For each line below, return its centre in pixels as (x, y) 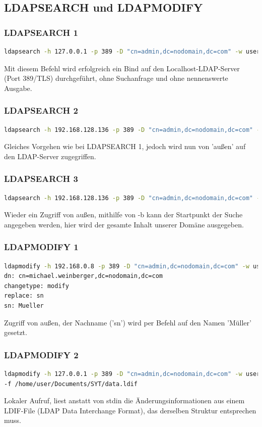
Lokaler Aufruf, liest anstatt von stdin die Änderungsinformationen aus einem (124, 400)
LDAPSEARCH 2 (41, 110)
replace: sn (24, 296)
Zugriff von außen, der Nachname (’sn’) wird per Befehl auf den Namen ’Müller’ (128, 322)
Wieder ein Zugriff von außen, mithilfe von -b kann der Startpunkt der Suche (123, 215)
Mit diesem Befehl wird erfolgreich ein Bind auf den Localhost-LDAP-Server (122, 68)
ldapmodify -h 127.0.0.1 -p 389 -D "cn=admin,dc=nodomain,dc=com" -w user (132, 374)
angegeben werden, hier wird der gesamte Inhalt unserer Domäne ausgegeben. (124, 224)
